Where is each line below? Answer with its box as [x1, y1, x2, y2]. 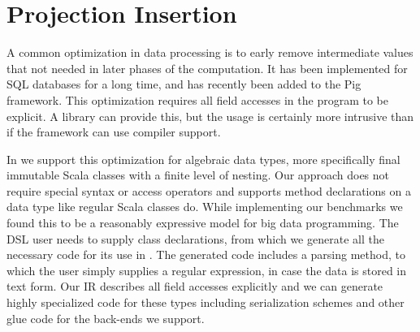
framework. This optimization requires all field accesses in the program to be [6, 91, 388, 108]
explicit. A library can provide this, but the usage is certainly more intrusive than [6, 107, 414, 124]
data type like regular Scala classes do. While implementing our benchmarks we [6, 198, 403, 215]
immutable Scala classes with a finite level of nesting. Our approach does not [6, 166, 390, 183]
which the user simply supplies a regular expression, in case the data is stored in [6, 261, 407, 278]
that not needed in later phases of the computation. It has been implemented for [6, 59, 408, 76]
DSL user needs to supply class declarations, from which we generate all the [6, 230, 384, 247]
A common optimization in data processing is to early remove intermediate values [6, 44, 414, 61]
